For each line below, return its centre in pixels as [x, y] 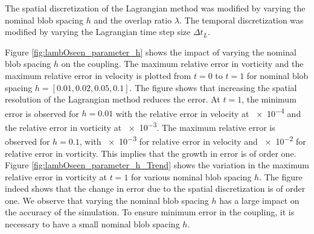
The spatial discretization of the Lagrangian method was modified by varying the [155, 8]
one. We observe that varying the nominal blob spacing [107, 200]
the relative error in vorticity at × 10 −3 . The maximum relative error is [140, 126]
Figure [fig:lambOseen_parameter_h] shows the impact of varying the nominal [151, 52]
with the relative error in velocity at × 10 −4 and [208, 112]
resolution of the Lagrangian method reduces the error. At [113, 99]
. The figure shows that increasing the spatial [213, 87]
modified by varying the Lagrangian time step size [98, 32]
